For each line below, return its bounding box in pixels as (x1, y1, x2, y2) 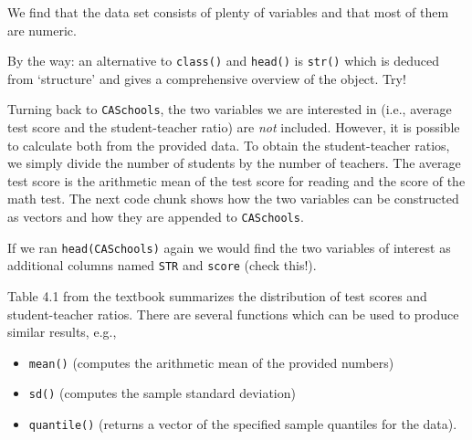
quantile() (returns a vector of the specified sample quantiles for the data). (28, 414, 457, 434)
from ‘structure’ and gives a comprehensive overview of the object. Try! (7, 68, 406, 88)
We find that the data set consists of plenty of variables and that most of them (7, 3, 449, 21)
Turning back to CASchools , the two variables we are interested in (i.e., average (7, 100, 452, 119)
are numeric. (7, 20, 77, 39)
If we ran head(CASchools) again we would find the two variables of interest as (7, 237, 451, 257)
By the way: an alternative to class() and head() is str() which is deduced (7, 51, 440, 70)
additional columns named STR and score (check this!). (7, 256, 317, 275)
